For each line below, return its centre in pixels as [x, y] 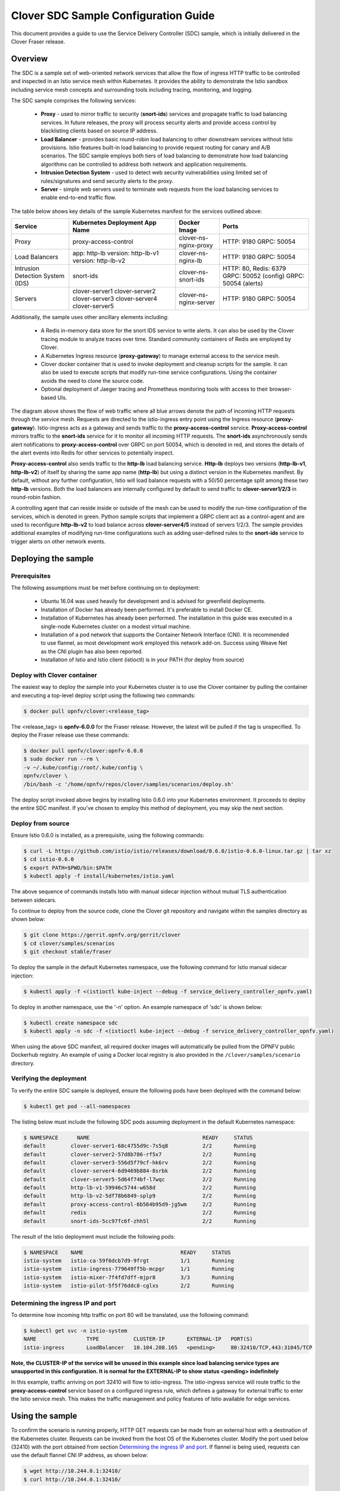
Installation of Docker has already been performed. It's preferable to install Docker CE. [147, 610]
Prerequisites [31, 576]
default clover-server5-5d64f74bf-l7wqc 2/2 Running [140, 1179]
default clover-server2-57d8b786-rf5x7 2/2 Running [140, 1154]
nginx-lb [191, 261]
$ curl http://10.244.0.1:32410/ [72, 1479]
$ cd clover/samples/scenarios [69, 943]
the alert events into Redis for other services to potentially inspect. [93, 453]
